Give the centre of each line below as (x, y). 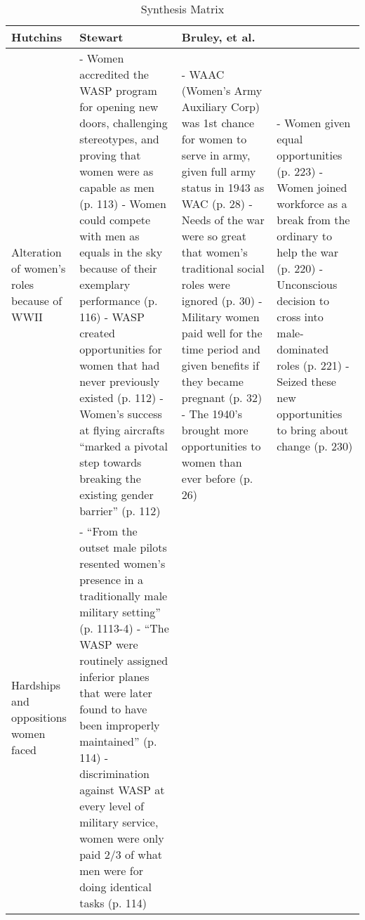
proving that (110, 155)
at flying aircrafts (122, 430)
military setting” (120, 612)
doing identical (115, 887)
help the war (307, 252)
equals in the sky (121, 252)
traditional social (223, 268)
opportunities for (121, 349)
